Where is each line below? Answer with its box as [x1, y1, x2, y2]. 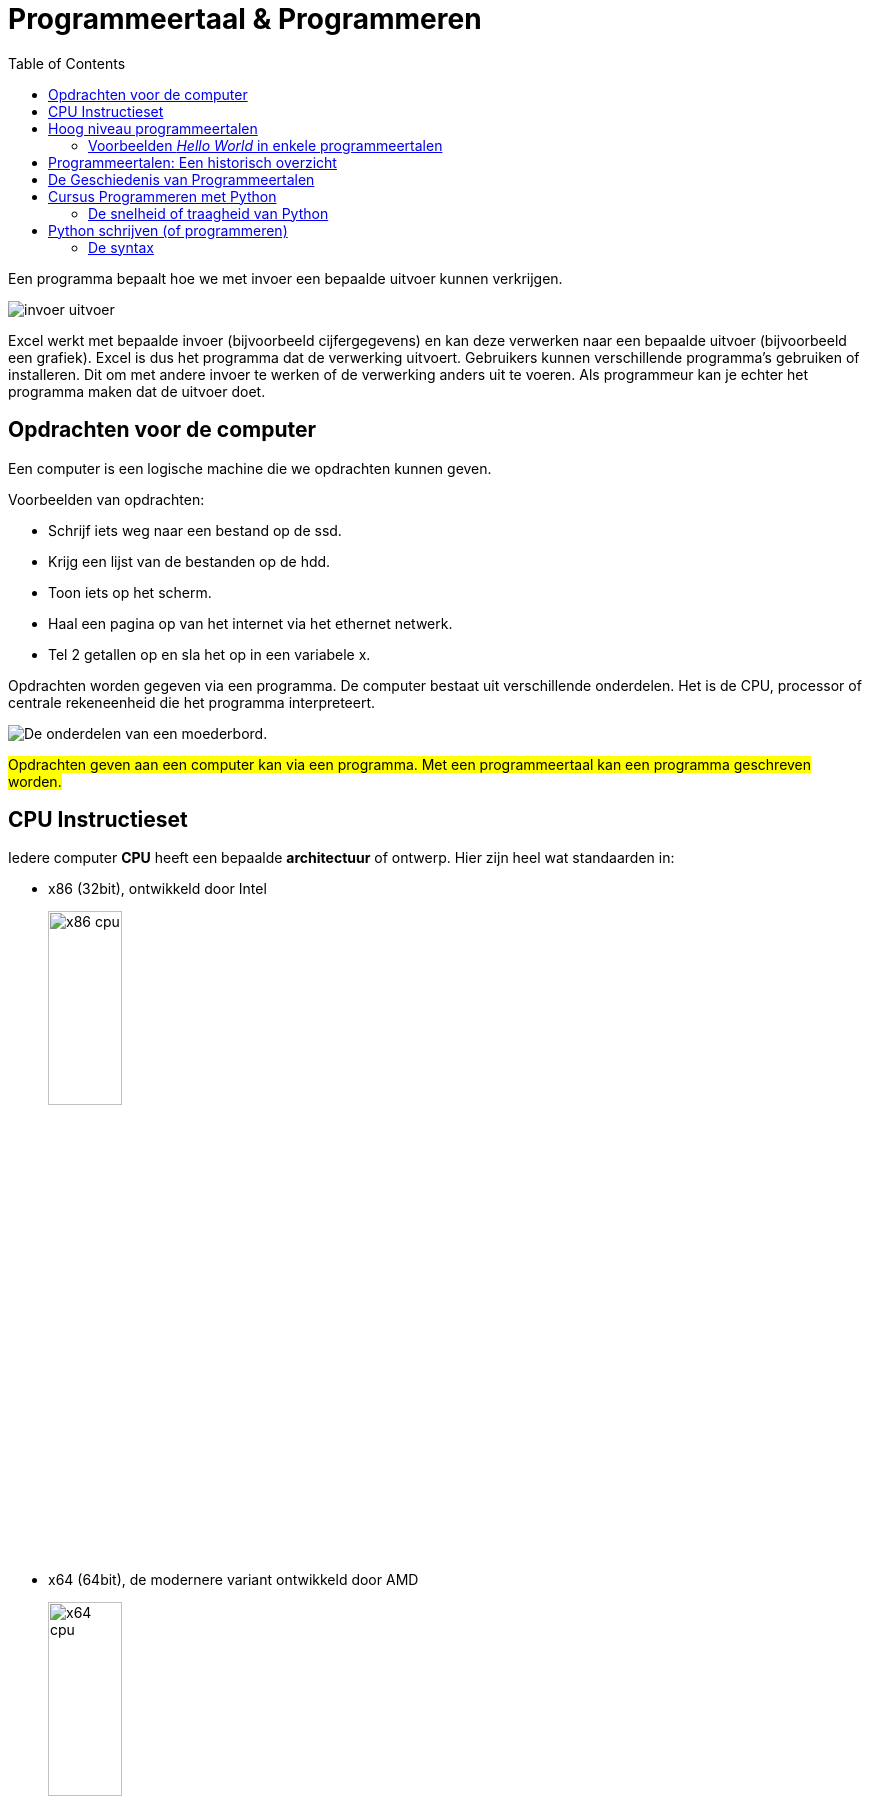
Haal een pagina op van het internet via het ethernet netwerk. [48, 614, 453, 632]
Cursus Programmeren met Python [48, 187, 277, 205]
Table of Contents [8, 54, 126, 72]
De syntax [88, 238, 154, 256]
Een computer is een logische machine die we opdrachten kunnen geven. [8, 459, 492, 477]
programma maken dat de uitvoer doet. [8, 382, 266, 400]
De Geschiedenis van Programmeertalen [48, 170, 315, 188]
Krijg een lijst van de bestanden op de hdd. [48, 552, 331, 570]
